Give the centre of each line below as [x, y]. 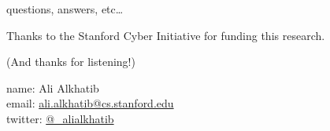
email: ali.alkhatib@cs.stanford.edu [90, 103]
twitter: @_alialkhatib [60, 118]
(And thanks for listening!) [71, 62]
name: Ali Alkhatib [53, 87]
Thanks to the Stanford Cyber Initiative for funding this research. [166, 35]
